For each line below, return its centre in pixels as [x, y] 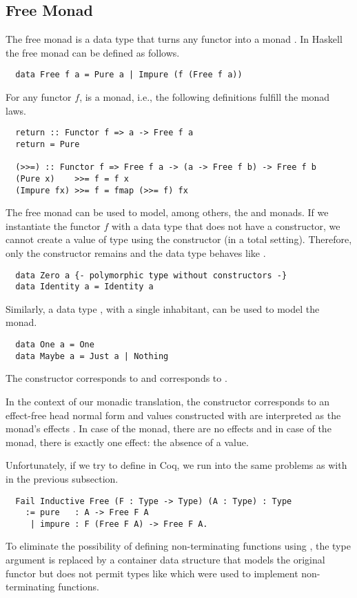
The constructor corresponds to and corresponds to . [116, 378]
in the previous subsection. [62, 478]
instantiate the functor [53, 225]
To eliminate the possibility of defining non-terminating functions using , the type [178, 546]
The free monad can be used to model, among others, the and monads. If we [167, 212]
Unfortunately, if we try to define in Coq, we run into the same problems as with [176, 465]
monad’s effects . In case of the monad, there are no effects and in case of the [169, 428]
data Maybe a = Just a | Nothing [92, 356]
